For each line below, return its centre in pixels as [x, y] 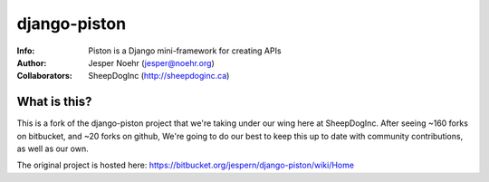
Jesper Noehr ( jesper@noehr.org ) [151, 62]
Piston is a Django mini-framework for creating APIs [185, 51]
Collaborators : [44, 76]
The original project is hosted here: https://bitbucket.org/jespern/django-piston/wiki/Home [186, 165]
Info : [26, 51]
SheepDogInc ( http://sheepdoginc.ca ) [159, 76]
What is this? [54, 102]
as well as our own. [53, 148]
